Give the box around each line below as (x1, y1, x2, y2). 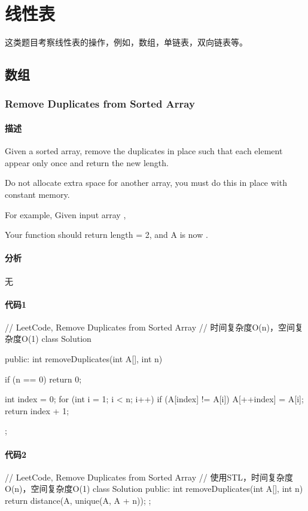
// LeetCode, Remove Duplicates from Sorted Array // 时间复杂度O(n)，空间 (5, 320, 295, 333)
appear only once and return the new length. (5, 156, 169, 169)
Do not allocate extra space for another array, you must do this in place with (5, 176, 287, 189)
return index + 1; (5, 404, 69, 417)
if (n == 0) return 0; (5, 372, 82, 385)
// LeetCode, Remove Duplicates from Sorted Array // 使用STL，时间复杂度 (5, 470, 294, 483)
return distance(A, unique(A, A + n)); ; (5, 494, 151, 507)
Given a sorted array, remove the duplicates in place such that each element (5, 145, 283, 157)
